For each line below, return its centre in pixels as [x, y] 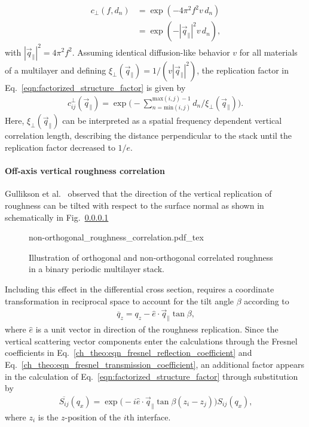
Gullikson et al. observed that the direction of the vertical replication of [138, 193]
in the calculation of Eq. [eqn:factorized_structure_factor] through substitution [152, 376]
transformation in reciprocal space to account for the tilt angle [120, 301]
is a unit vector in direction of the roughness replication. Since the [157, 329]
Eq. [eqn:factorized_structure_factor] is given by [95, 87]
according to [267, 301]
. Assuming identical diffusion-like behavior [151, 52]
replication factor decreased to [60, 147]
